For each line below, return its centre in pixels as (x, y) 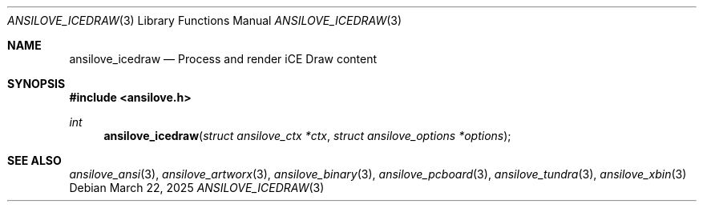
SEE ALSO (34, 160)
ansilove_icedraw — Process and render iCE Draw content (223, 59)
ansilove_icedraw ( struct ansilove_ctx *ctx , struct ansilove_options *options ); (307, 136)
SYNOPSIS (36, 84)
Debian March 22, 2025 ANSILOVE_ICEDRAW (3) (197, 188)
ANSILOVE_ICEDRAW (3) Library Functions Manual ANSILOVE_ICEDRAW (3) (205, 20)
